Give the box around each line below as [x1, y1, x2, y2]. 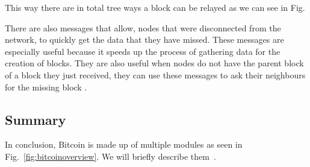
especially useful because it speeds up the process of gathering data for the [5, 45, 281, 57]
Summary [5, 110, 66, 128]
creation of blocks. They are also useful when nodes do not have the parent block [5, 57, 304, 69]
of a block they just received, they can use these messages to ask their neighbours [5, 68, 306, 81]
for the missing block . [5, 80, 87, 93]
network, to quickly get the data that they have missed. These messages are [5, 33, 284, 46]
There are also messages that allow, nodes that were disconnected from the [5, 21, 281, 34]
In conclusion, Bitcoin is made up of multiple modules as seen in [5, 138, 243, 151]
